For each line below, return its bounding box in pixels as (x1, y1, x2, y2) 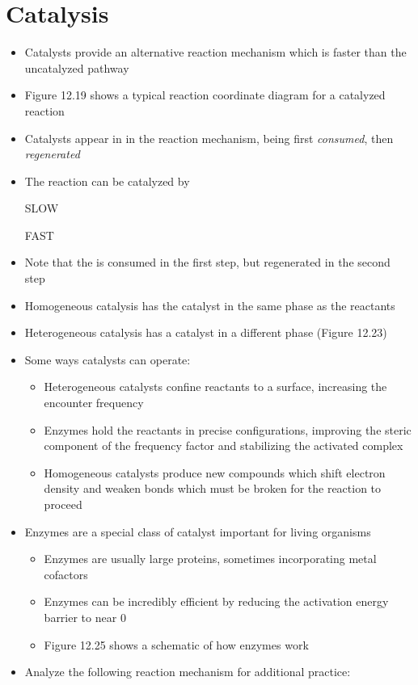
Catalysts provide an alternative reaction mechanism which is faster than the (24, 44, 407, 61)
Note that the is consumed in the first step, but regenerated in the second (24, 254, 391, 271)
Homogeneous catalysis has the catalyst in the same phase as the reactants (24, 296, 395, 313)
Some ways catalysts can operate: (24, 351, 191, 368)
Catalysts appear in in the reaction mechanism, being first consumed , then (24, 129, 394, 146)
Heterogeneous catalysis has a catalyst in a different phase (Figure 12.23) (24, 324, 387, 341)
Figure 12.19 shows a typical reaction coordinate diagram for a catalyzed (24, 86, 386, 103)
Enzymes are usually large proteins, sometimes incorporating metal (44, 550, 377, 567)
